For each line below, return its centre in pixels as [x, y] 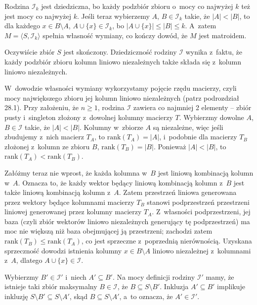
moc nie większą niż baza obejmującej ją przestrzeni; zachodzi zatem [108, 231]
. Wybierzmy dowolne [212, 117]
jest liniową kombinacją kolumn [206, 172]
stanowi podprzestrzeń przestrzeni [198, 202]
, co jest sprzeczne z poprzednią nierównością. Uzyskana [167, 241]
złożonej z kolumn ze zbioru [47, 146]
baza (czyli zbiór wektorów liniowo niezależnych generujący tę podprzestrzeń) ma [127, 221]
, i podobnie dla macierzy [198, 137]
